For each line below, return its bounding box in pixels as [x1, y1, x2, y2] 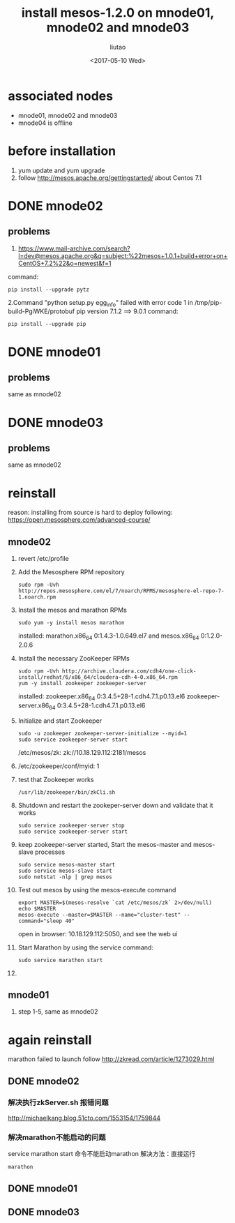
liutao [109, 43, 126, 51]
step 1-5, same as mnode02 [17, 1007, 98, 1016]
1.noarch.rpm [17, 594, 56, 601]
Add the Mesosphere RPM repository [17, 568, 125, 576]
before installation [8, 143, 116, 158]
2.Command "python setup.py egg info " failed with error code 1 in [8, 298, 194, 308]
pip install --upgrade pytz [8, 286, 90, 293]
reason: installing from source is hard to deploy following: [8, 508, 173, 517]
